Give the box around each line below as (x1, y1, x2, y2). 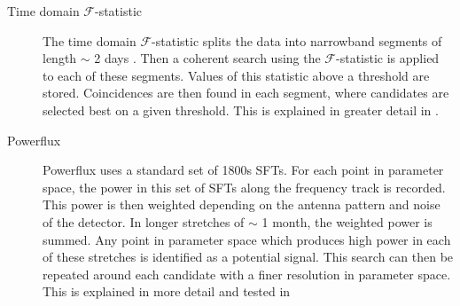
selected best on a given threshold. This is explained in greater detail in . (43, 100, 439, 119)
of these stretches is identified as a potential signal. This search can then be (43, 247, 454, 266)
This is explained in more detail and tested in (43, 282, 291, 301)
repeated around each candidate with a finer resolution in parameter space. (43, 264, 451, 283)
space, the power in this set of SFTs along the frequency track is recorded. (43, 177, 446, 196)
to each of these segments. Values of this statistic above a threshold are (43, 66, 430, 84)
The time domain (43, 31, 136, 50)
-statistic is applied (336, 49, 440, 67)
